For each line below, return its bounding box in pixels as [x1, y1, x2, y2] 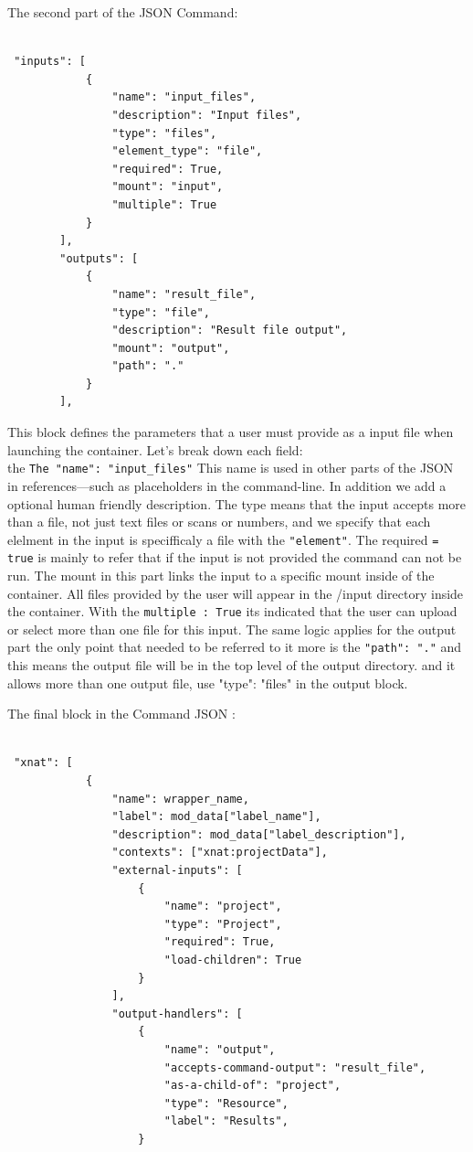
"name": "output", [163, 1042, 276, 1056]
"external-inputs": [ [111, 864, 243, 878]
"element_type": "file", [111, 144, 263, 158]
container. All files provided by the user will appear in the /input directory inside [7, 583, 464, 603]
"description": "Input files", [111, 108, 302, 122]
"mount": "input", [111, 180, 224, 194]
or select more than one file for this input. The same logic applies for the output [7, 619, 457, 638]
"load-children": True [163, 954, 302, 966]
